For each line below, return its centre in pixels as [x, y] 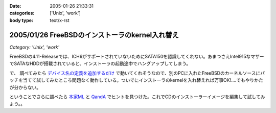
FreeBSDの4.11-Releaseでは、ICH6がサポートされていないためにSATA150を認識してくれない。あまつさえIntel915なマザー [137, 57]
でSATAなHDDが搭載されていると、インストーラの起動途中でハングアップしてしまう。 [100, 63]
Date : [15, 6]
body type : [21, 20]
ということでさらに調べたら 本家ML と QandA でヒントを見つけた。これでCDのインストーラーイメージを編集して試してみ [137, 97]
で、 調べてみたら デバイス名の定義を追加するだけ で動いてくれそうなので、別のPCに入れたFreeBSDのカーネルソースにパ [137, 73]
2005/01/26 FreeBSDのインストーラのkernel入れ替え [94, 35]
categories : [22, 13]
